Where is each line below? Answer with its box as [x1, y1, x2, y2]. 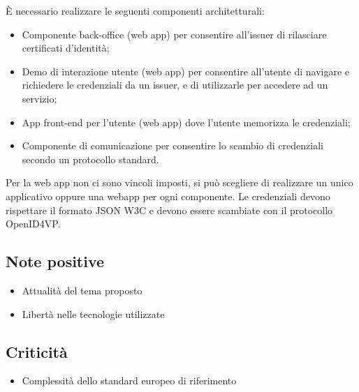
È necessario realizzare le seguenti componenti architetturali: [6, 3, 265, 17]
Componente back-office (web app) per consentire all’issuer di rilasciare [22, 27, 327, 41]
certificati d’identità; [22, 40, 110, 55]
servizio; [22, 91, 57, 105]
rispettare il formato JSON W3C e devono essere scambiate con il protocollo [6, 202, 333, 217]
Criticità [6, 340, 68, 362]
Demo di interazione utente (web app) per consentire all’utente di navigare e [22, 63, 350, 78]
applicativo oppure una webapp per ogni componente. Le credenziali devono [6, 188, 330, 203]
